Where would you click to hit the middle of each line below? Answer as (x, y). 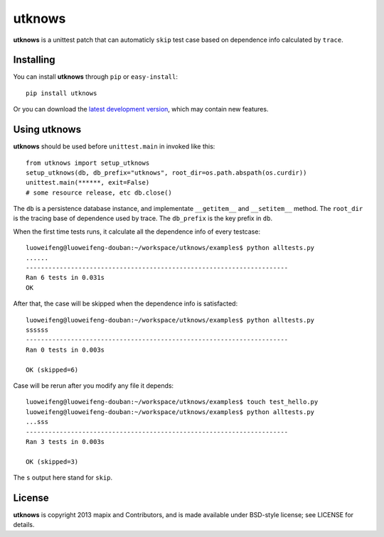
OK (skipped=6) (52, 370)
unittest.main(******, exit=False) (88, 183)
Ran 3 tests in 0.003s (65, 441)
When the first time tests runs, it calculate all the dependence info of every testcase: (137, 232)
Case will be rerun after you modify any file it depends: (94, 385)
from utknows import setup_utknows (88, 163)
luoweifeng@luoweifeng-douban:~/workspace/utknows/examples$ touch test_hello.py (172, 402)
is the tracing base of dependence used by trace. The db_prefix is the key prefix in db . (143, 218)
